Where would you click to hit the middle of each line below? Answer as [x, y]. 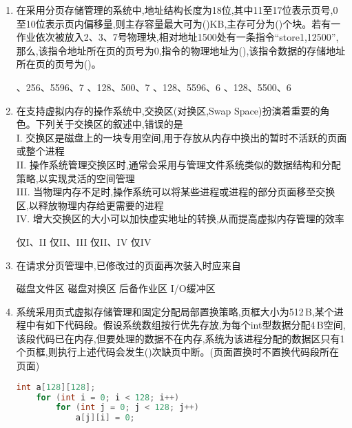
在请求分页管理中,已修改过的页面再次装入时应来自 [128, 265]
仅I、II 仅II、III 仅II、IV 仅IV [84, 241]
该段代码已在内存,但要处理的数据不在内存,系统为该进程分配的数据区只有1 [180, 338]
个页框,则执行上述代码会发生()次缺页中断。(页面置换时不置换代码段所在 [178, 352]
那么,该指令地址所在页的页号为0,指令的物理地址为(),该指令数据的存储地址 [181, 50]
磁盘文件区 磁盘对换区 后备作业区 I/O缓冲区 [116, 288]
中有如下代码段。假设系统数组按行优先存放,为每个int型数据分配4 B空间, [186, 325]
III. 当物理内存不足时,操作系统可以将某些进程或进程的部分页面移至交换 [176, 192]
